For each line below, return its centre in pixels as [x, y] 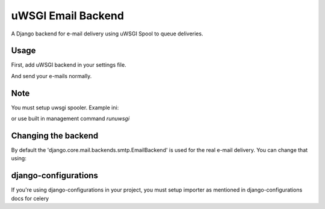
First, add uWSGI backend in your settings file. [69, 65]
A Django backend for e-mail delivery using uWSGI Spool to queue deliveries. [107, 34]
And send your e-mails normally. [51, 76]
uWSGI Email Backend [68, 16]
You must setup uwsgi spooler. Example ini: [65, 108]
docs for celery [30, 198]
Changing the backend [55, 135]
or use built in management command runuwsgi [70, 119]
